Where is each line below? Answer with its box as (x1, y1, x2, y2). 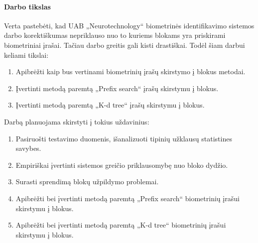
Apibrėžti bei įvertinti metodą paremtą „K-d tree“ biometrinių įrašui (15, 220, 226, 230)
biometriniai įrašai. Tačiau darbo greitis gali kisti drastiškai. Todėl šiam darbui (4, 39, 245, 50)
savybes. (15, 143, 41, 153)
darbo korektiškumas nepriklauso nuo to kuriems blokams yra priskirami (4, 30, 226, 40)
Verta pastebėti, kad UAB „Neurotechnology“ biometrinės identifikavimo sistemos (4, 20, 255, 30)
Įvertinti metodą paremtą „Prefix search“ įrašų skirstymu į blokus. (15, 83, 219, 93)
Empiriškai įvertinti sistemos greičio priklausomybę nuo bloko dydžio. (15, 159, 228, 170)
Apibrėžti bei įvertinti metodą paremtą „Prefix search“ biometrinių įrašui (15, 193, 240, 203)
